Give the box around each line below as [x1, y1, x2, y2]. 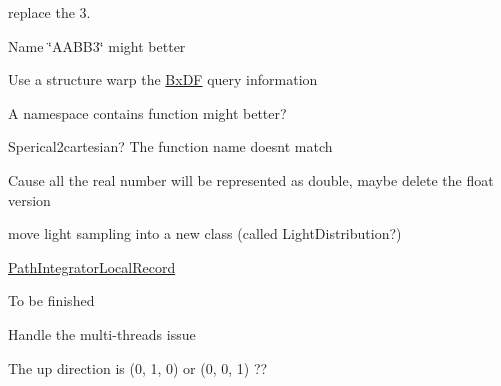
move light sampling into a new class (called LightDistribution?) [8, 223, 402, 244]
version [8, 189, 51, 210]
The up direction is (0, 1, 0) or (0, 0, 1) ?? [8, 357, 268, 378]
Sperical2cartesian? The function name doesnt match [8, 136, 333, 157]
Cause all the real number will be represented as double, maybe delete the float [8, 169, 494, 190]
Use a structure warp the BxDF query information [8, 69, 318, 90]
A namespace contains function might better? [8, 102, 287, 123]
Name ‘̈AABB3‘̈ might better [8, 35, 186, 56]
